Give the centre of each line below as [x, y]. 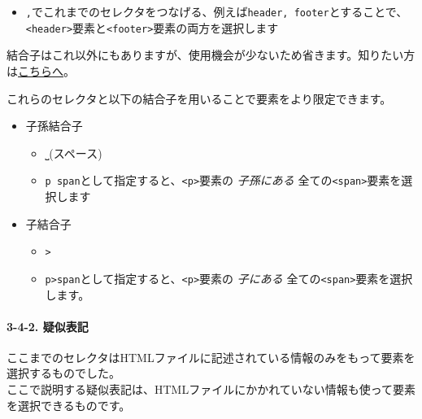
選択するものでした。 [63, 373]
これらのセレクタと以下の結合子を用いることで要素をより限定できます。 [199, 98]
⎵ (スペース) [74, 153]
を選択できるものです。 [69, 405]
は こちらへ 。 [41, 70]
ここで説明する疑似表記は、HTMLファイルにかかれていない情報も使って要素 [211, 389]
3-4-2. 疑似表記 [48, 326]
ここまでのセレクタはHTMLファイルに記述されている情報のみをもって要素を [211, 357]
